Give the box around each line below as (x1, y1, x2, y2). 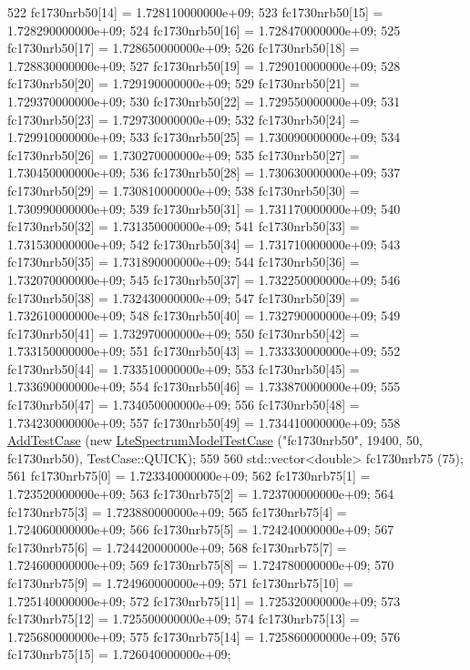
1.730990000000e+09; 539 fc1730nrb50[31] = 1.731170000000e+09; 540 (7, 198, 401, 218)
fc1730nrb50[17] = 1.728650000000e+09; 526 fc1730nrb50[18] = (7, 38, 360, 57)
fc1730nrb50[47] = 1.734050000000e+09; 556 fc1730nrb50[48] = (7, 395, 360, 414)
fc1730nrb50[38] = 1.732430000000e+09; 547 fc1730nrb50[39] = (7, 288, 360, 307)
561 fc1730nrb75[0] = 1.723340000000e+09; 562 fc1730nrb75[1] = (7, 466, 371, 485)
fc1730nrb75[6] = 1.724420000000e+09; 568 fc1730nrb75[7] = (7, 537, 347, 556)
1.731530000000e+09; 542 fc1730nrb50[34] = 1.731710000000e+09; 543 (7, 234, 401, 253)
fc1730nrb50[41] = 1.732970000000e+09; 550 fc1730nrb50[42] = (7, 323, 360, 342)
